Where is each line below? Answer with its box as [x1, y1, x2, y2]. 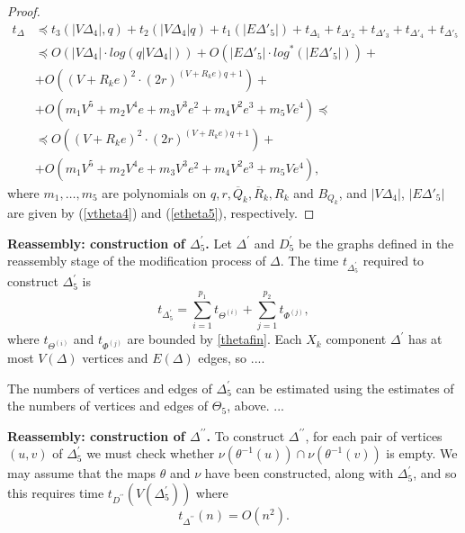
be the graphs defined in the [298, 233, 454, 252]
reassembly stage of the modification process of [7, 251, 266, 270]
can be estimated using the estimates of [236, 378, 454, 397]
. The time [280, 251, 339, 270]
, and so [413, 464, 457, 483]
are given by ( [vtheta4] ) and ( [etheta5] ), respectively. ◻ [7, 203, 315, 222]
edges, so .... [198, 348, 265, 367]
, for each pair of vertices [305, 426, 443, 445]
